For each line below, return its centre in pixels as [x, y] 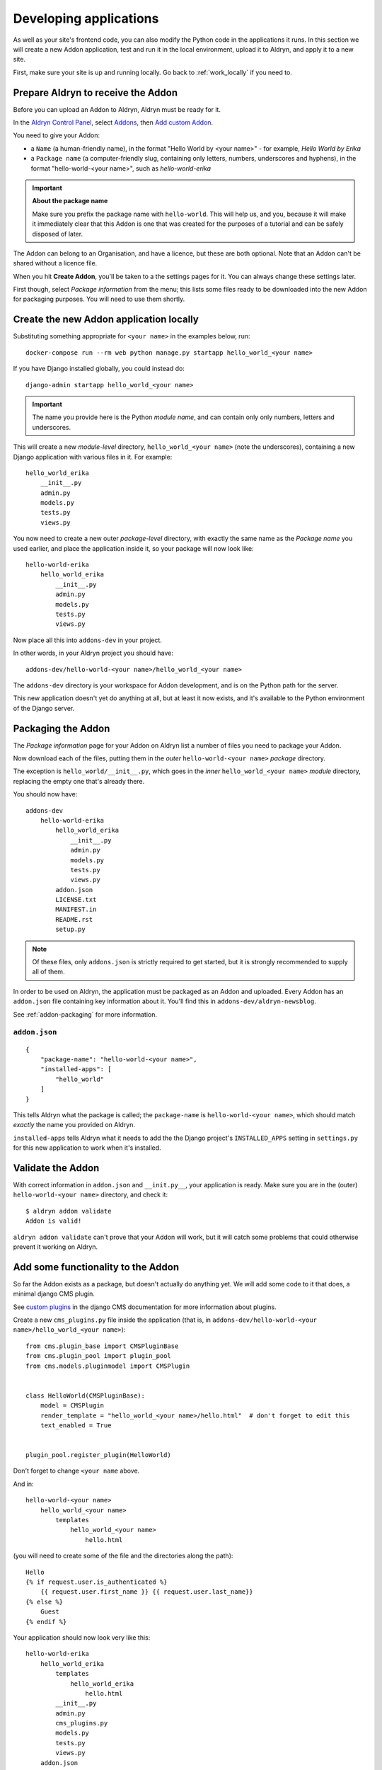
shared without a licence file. [55, 263]
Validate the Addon [56, 1168]
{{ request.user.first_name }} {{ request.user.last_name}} [147, 1592]
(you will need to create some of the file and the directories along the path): [123, 1556]
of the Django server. [44, 708]
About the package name [70, 201]
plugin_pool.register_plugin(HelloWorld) [98, 1455]
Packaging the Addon [62, 728]
